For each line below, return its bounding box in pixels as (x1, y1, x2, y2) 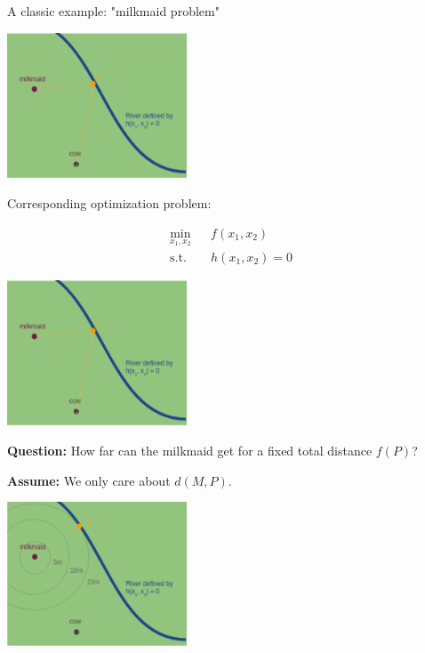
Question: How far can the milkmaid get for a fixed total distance (7, 441, 373, 460)
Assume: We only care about (7, 471, 171, 489)
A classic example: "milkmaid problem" (7, 2, 220, 20)
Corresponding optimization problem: (7, 194, 212, 213)
